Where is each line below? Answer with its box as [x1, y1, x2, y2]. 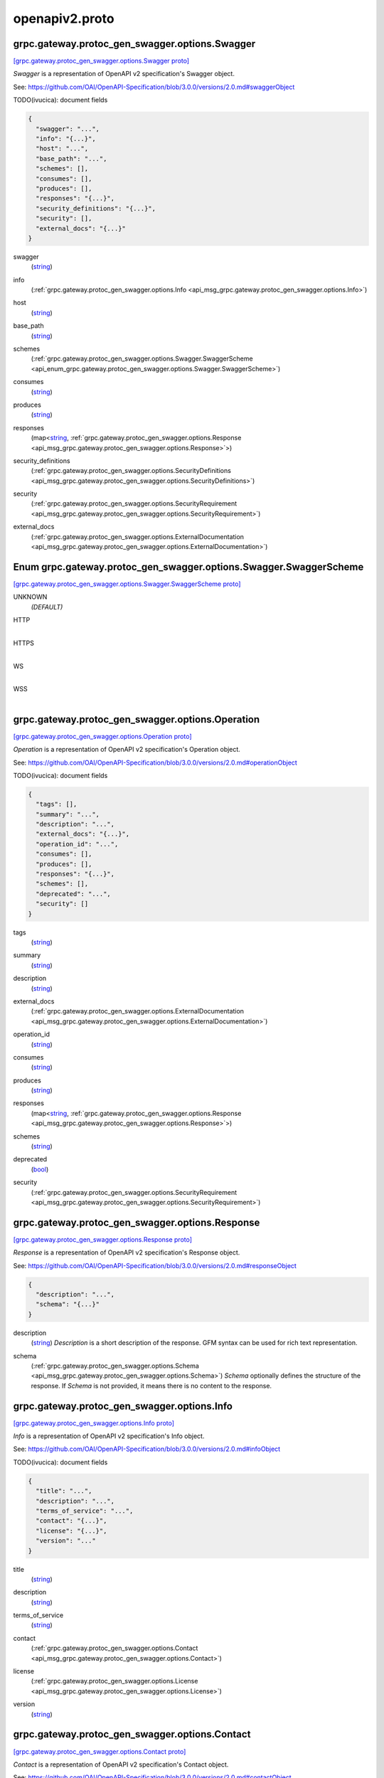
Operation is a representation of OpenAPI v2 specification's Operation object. [13, 745, 241, 754]
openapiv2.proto [13, 11, 114, 26]
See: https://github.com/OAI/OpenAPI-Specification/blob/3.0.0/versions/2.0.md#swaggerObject [13, 82, 295, 91]
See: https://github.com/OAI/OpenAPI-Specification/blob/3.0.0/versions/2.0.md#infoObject [13, 1444, 281, 1454]
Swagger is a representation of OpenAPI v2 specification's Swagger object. [13, 70, 235, 78]
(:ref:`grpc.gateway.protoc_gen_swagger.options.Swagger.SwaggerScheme [31, 354, 253, 363]
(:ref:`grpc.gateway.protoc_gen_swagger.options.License [31, 1677, 198, 1686]
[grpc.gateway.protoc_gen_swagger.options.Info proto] [13, 1419, 174, 1427]
